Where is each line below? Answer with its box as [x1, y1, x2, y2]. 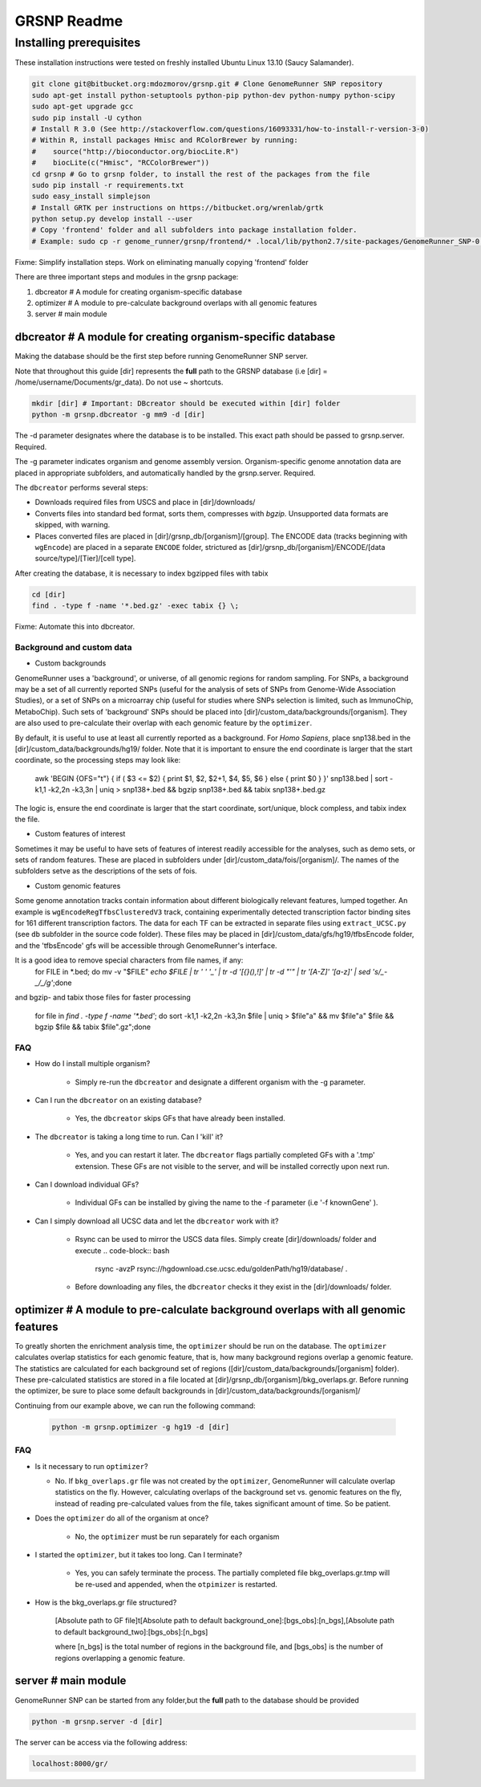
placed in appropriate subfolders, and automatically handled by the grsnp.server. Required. [14, 468, 316, 478]
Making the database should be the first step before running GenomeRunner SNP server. [14, 352, 309, 361]
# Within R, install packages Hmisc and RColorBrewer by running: [31, 136, 298, 145]
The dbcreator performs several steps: [14, 482, 148, 492]
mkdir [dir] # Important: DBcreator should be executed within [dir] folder [31, 399, 341, 409]
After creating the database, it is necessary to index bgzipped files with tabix [14, 568, 269, 578]
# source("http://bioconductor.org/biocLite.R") [31, 147, 240, 156]
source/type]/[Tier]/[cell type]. [34, 554, 136, 564]
